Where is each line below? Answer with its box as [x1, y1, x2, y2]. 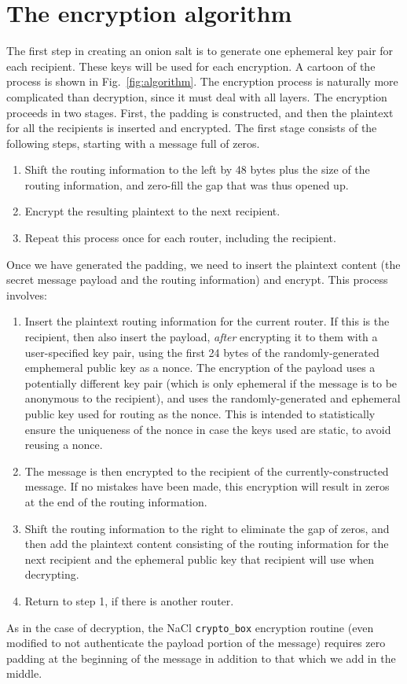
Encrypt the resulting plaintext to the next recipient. [24, 203, 280, 219]
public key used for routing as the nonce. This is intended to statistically [24, 406, 376, 421]
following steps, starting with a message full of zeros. [6, 134, 260, 151]
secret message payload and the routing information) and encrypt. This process [6, 271, 388, 288]
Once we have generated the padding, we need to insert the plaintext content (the [6, 256, 401, 272]
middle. [6, 665, 42, 682]
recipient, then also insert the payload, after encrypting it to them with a [24, 329, 378, 345]
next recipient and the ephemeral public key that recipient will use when [24, 550, 375, 567]
